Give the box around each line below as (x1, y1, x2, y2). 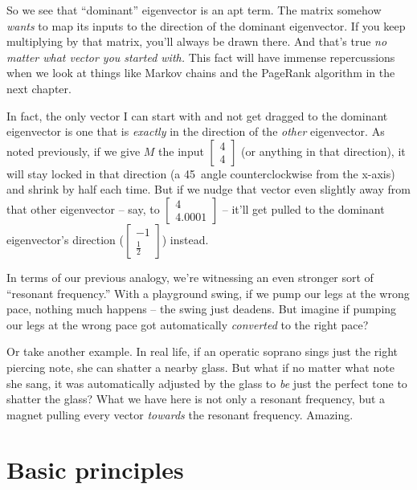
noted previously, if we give (6, 142, 141, 159)
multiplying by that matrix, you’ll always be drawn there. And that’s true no (6, 33, 387, 50)
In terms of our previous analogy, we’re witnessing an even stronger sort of (6, 268, 374, 285)
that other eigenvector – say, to (6, 200, 160, 217)
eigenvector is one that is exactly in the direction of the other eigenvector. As (6, 123, 385, 140)
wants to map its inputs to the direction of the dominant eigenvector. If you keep (6, 17, 406, 34)
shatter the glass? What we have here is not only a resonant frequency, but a (6, 390, 386, 407)
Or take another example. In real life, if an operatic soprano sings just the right (6, 343, 399, 360)
